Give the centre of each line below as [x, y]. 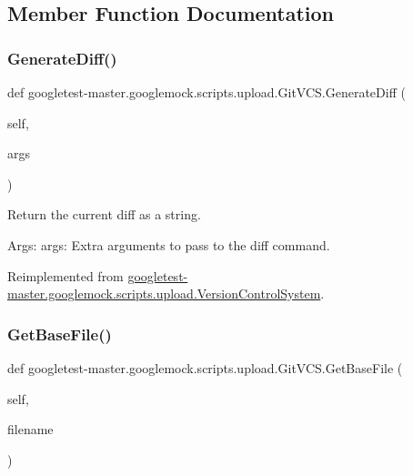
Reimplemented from [65, 275]
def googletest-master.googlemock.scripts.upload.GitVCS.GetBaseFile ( [205, 367]
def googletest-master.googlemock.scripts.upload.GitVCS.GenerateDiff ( [206, 92]
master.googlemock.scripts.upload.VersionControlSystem [164, 294]
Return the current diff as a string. [104, 214]
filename [30, 429]
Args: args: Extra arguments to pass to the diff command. [169, 244]
